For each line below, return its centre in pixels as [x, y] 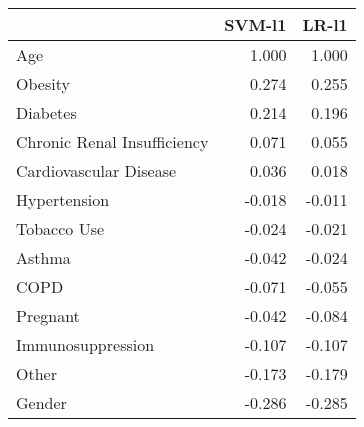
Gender [41, 402]
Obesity [43, 83]
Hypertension [63, 199]
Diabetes [46, 112]
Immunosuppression [85, 344]
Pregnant [48, 315]
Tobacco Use [60, 228]
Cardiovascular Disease [96, 170]
